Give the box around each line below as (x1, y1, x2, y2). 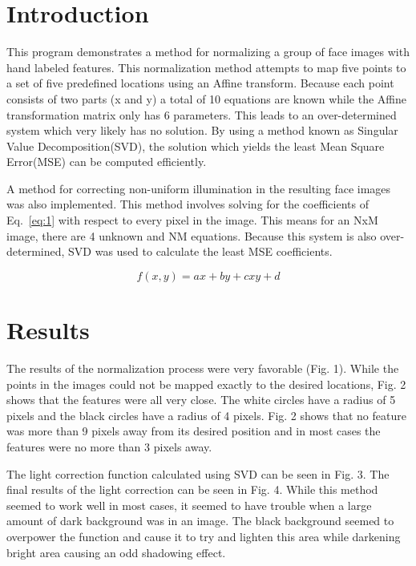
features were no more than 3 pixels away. (6, 438, 212, 455)
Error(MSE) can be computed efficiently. (6, 153, 207, 170)
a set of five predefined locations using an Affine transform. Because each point (6, 75, 394, 91)
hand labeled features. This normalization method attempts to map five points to (6, 59, 406, 75)
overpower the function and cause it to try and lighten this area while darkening (6, 528, 401, 544)
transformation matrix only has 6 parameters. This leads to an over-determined (6, 106, 397, 123)
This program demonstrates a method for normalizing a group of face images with (6, 43, 410, 60)
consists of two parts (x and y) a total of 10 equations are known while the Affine (6, 90, 406, 107)
